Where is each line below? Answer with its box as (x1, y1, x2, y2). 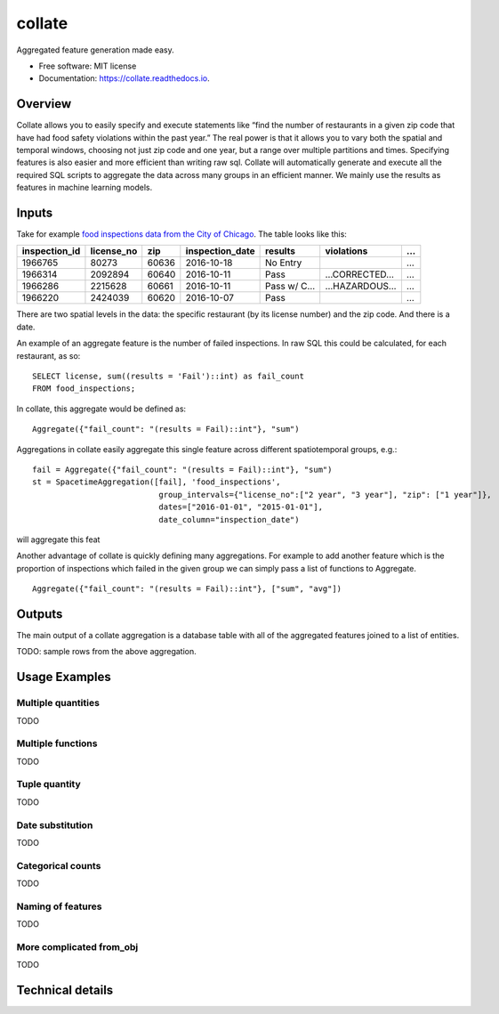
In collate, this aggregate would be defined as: (16, 403, 187, 414)
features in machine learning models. (16, 183, 153, 193)
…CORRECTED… (325, 268, 395, 280)
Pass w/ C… (265, 280, 316, 293)
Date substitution (16, 819, 93, 831)
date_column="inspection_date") (158, 515, 300, 524)
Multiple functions (16, 737, 98, 750)
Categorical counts (16, 859, 101, 872)
